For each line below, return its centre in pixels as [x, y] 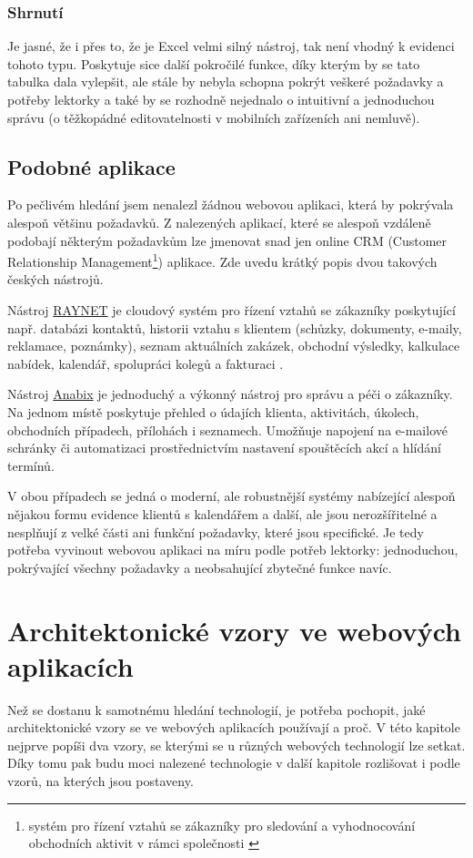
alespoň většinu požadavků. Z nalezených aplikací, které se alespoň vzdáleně [219, 222]
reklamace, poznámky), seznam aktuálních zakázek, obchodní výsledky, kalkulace [234, 346]
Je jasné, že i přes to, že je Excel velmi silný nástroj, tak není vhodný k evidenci [231, 46]
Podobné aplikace [91, 166]
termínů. [31, 465]
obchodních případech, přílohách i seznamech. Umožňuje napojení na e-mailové [227, 429]
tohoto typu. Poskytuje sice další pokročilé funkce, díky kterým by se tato [214, 63]
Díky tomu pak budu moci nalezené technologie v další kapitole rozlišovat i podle [234, 763]
